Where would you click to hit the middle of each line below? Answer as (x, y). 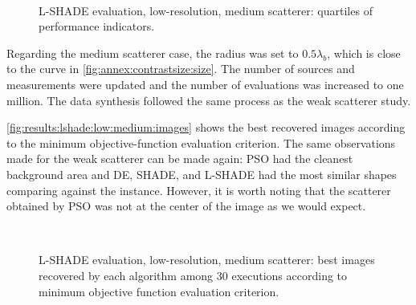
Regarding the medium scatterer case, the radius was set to (153, 53)
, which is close (364, 53)
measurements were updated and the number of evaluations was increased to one (205, 84)
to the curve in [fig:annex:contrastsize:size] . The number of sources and (181, 69)
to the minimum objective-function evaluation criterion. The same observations (201, 142)
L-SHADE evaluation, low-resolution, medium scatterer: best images (207, 260)
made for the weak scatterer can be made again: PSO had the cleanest (180, 159)
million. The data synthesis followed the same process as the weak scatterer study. (209, 100)
